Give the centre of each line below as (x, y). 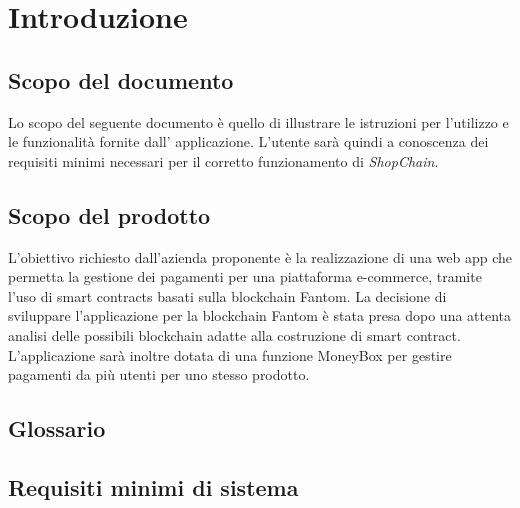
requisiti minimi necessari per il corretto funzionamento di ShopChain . (223, 160)
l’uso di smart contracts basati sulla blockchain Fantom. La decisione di (227, 295)
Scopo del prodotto (109, 214)
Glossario (57, 428)
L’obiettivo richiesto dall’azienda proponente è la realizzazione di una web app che (260, 256)
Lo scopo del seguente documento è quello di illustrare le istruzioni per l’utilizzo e (258, 121)
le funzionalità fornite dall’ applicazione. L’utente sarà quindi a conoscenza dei (248, 141)
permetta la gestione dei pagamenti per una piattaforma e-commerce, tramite (245, 276)
